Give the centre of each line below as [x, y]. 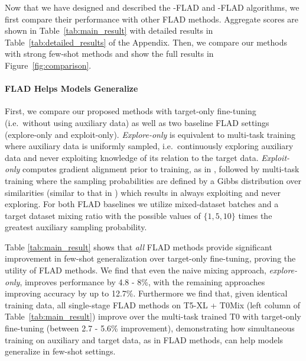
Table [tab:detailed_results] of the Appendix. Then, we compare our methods [146, 42]
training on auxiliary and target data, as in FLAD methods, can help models [144, 339]
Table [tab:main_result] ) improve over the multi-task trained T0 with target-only [153, 316]
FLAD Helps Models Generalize [71, 88]
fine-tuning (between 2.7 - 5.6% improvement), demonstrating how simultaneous [150, 328]
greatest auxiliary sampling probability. [76, 227]
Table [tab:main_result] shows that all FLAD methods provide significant [139, 246]
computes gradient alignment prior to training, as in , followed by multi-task [161, 169]
